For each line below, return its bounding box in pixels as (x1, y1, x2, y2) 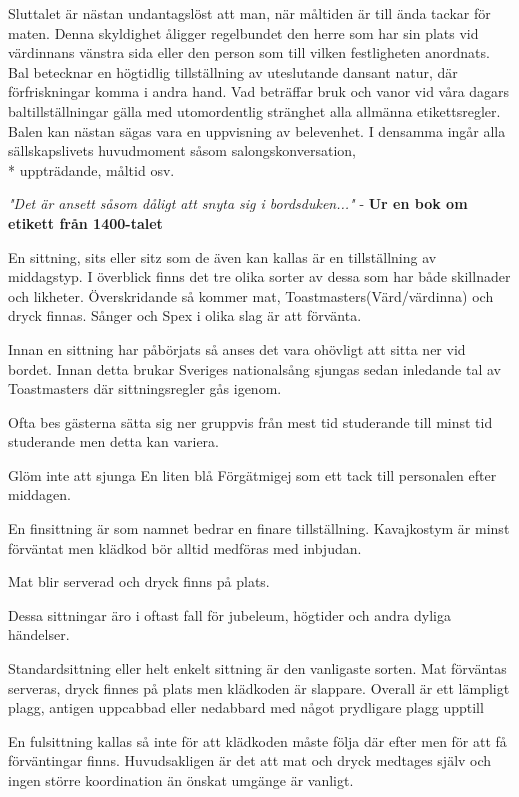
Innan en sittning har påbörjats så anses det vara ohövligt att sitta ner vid (8, 338, 466, 359)
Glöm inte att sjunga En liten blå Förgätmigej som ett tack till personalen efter (8, 464, 497, 485)
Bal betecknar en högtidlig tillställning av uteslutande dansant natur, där (8, 61, 458, 82)
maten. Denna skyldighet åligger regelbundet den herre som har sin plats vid (8, 22, 479, 43)
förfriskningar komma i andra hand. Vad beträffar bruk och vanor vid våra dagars (8, 81, 510, 102)
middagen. (8, 484, 72, 505)
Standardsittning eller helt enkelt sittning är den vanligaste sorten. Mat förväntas (8, 658, 507, 679)
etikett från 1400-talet (8, 212, 163, 233)
